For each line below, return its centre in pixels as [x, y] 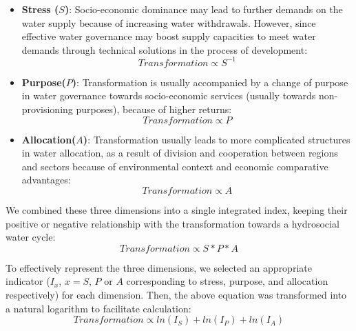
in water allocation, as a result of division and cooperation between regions [180, 153]
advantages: [46, 180]
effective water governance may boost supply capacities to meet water [169, 36]
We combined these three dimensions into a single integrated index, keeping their [177, 210]
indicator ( [28, 281]
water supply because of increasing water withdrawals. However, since [169, 22]
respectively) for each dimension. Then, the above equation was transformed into [176, 294]
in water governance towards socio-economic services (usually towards [169, 96]
